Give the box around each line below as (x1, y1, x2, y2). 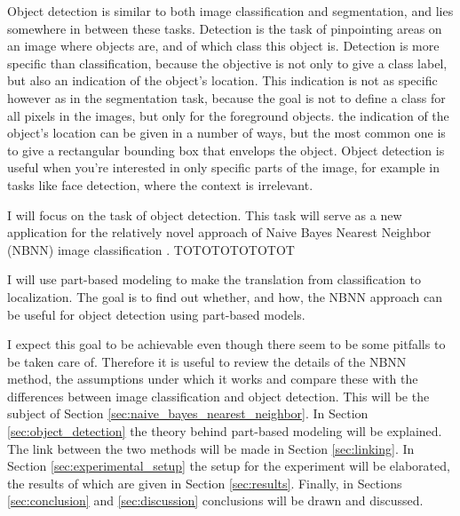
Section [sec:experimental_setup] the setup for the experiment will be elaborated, (7, 456, 450, 475)
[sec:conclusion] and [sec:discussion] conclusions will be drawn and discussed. (7, 491, 424, 510)
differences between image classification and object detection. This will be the (7, 386, 430, 405)
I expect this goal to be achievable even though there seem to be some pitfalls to (7, 335, 446, 353)
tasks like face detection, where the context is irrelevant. (7, 175, 313, 194)
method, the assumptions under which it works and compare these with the (7, 369, 418, 388)
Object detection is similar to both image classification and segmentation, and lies (7, 2, 454, 20)
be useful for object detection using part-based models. (7, 305, 305, 323)
